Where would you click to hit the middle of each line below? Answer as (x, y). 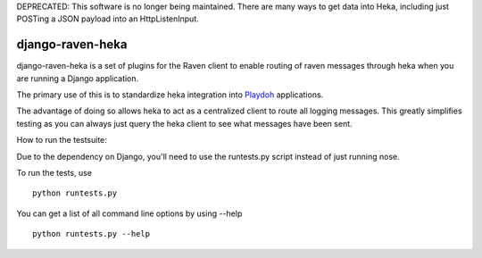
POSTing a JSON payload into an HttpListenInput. (108, 19)
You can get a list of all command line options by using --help (129, 213)
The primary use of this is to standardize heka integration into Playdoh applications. (170, 95)
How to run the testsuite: (62, 140)
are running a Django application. (78, 78)
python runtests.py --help (91, 234)
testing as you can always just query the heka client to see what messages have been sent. (184, 123)
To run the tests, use (54, 173)
